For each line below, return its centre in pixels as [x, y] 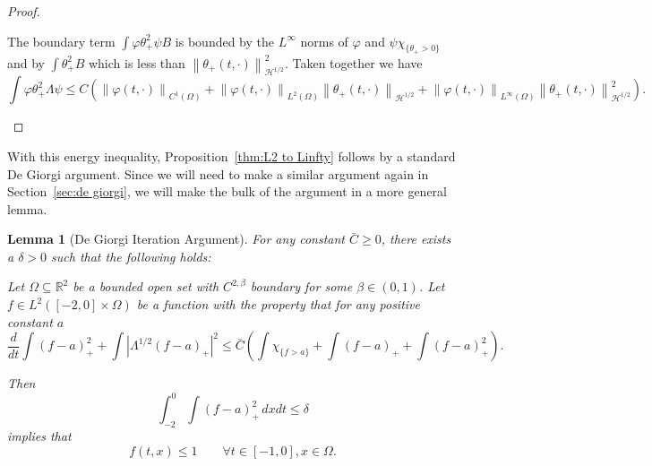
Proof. [24, 11]
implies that [39, 436]
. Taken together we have [353, 62]
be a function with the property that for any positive [278, 304]
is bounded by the [225, 41]
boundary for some [301, 286]
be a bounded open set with [146, 286]
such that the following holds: [131, 256]
